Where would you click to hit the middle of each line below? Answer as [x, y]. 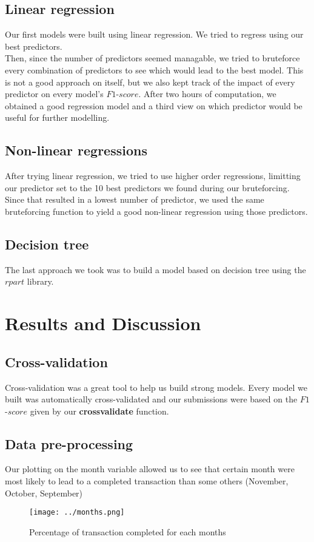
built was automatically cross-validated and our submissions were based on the [151, 399]
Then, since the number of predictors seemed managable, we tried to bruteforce [152, 58]
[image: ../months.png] [77, 513]
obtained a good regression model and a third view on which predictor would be [154, 105]
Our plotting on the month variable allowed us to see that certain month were [150, 469]
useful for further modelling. [57, 117]
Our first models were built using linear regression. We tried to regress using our [154, 34]
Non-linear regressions [76, 150]
